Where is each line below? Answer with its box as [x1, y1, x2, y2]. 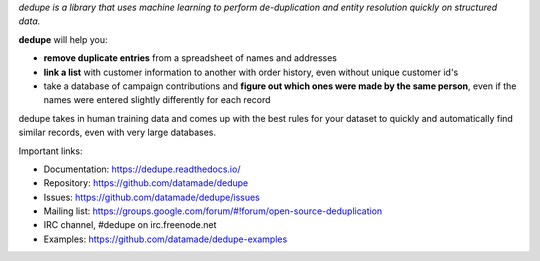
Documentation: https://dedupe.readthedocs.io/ [43, 163, 241, 175]
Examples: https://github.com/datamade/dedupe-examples [43, 233, 288, 245]
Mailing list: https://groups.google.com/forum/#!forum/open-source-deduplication [43, 205, 383, 217]
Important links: [18, 145, 83, 157]
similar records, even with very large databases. [18, 126, 217, 139]
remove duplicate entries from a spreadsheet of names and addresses [43, 52, 338, 64]
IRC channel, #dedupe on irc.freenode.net [43, 219, 217, 231]
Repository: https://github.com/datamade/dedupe [43, 177, 249, 189]
